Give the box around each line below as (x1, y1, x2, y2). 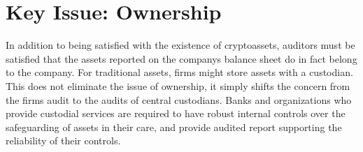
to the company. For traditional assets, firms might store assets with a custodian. (6, 65, 353, 79)
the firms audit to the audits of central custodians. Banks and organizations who (6, 92, 352, 107)
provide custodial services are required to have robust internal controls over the (6, 106, 346, 121)
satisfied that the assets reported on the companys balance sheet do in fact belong (6, 51, 357, 66)
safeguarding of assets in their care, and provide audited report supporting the (6, 119, 342, 134)
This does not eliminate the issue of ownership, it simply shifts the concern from (6, 78, 350, 93)
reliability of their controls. (6, 133, 121, 148)
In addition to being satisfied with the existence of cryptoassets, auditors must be (6, 38, 355, 52)
